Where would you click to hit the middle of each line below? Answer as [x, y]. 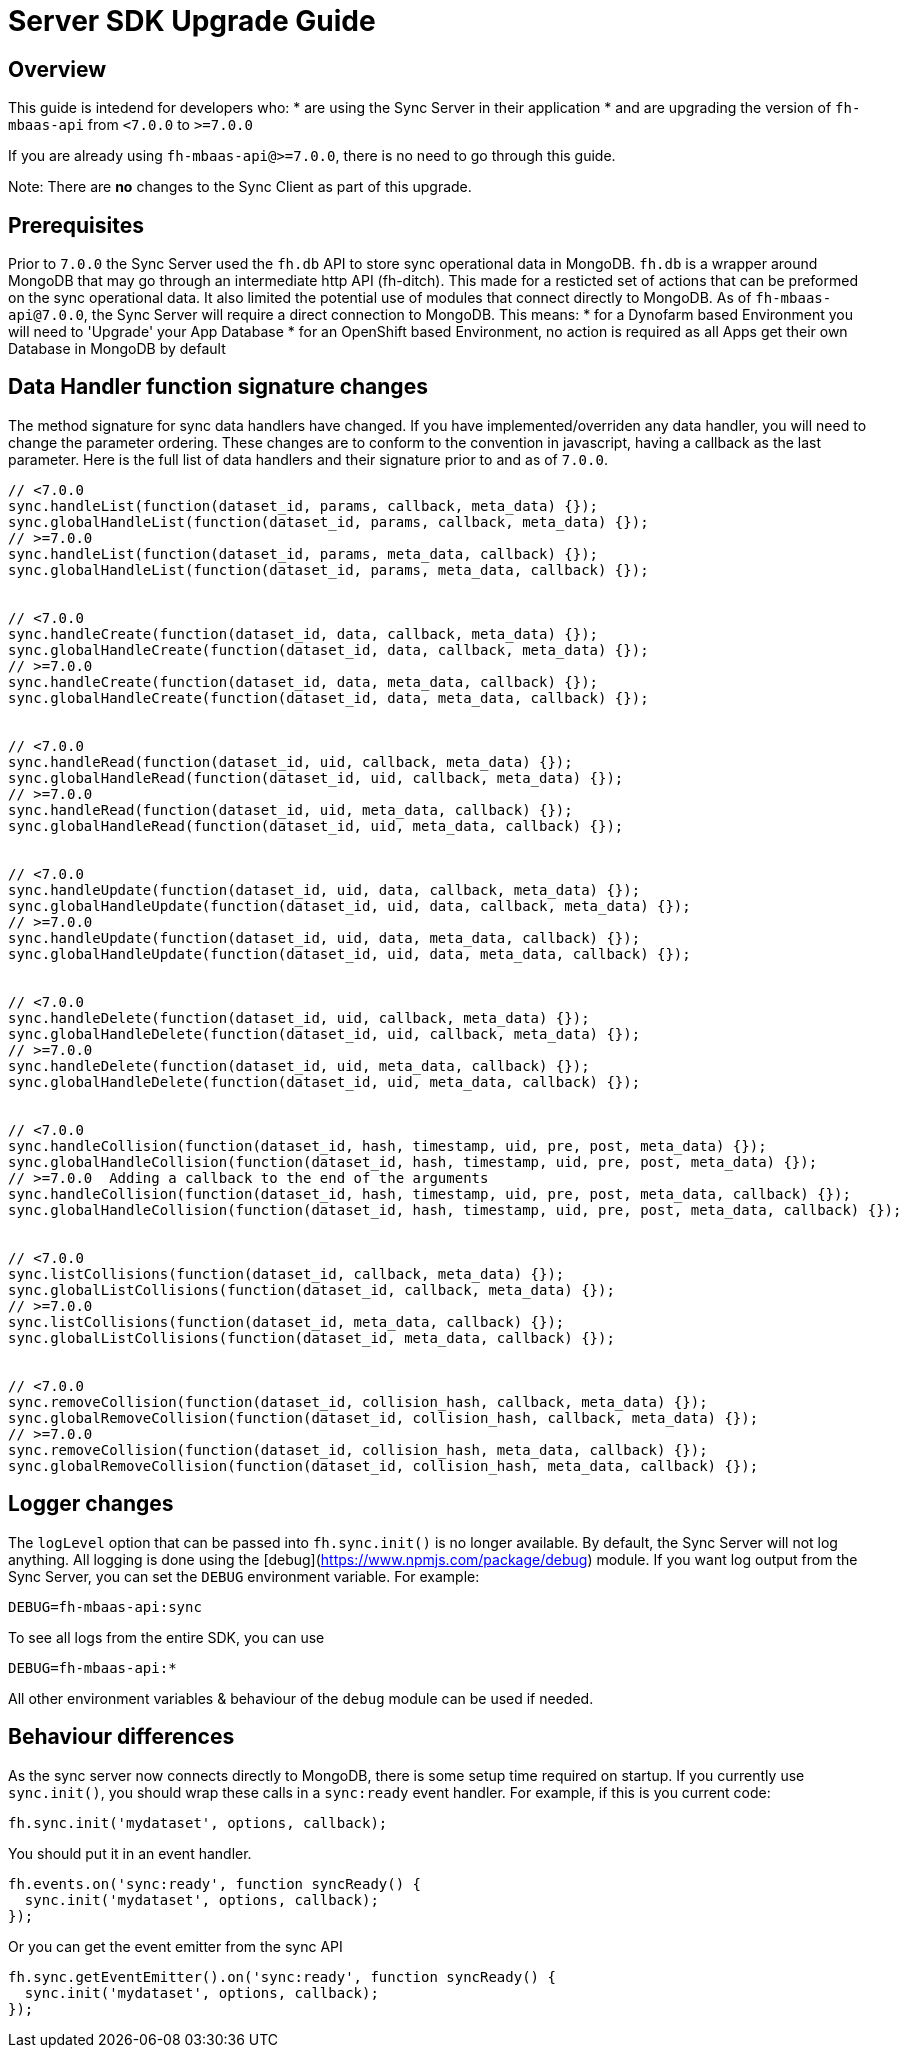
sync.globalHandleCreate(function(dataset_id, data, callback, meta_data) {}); [328, 649]
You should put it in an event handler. [130, 1853]
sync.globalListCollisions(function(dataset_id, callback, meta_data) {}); [311, 1289]
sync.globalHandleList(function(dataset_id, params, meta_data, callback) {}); [328, 569]
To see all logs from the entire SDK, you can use [166, 1637]
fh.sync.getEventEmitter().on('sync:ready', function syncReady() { [282, 1976]
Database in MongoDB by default [117, 349]
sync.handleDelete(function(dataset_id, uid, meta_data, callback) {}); [299, 1065]
